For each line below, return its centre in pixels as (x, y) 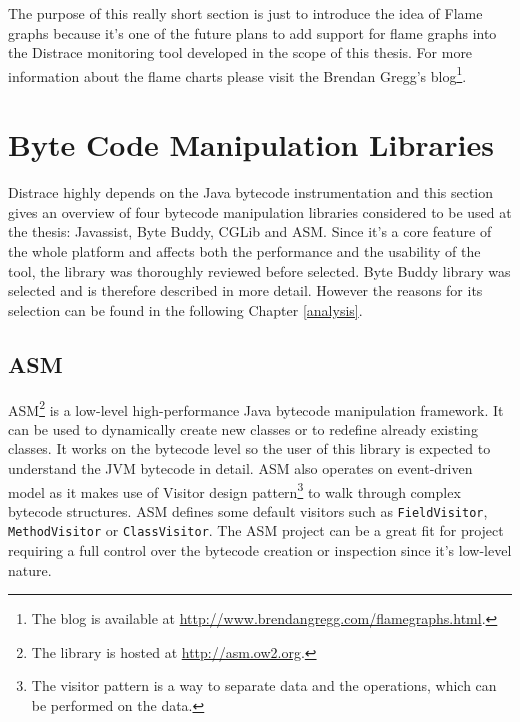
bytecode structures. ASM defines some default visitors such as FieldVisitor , (248, 510)
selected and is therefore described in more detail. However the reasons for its (245, 290)
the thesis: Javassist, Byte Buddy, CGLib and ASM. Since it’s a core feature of (250, 231)
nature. (30, 569)
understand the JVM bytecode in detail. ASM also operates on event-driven (240, 467)
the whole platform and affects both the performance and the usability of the (244, 250)
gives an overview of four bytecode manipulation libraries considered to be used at (260, 211)
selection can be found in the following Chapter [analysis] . (185, 309)
